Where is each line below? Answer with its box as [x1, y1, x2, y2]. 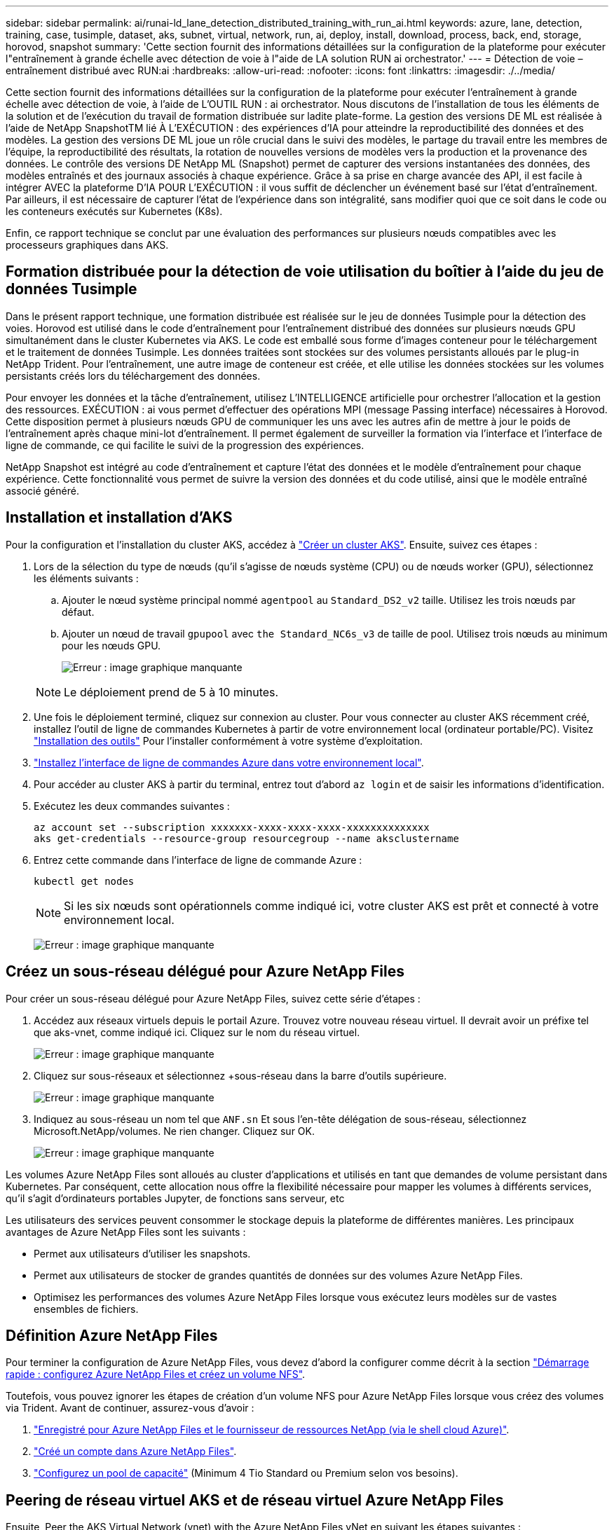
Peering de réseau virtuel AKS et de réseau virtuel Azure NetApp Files [6, 1491, 504, 1509]
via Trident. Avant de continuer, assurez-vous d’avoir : [6, 1402, 254, 1414]
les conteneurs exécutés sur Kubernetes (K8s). [6, 205, 223, 217]
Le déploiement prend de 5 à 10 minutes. [64, 684, 279, 699]
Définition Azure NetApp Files [6, 1326, 218, 1344]
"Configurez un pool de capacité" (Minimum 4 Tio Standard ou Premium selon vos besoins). [34, 1467, 458, 1480]
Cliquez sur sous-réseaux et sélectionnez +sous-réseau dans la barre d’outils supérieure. [34, 1069, 447, 1082]
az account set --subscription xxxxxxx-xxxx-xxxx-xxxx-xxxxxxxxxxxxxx [34, 821, 430, 833]
